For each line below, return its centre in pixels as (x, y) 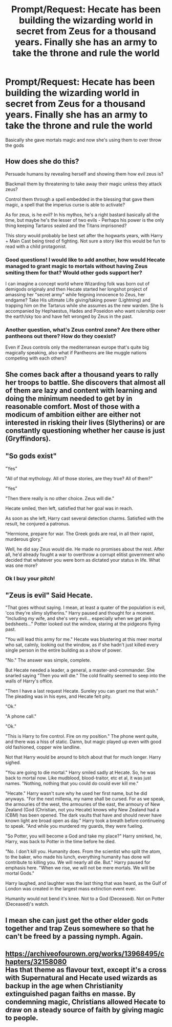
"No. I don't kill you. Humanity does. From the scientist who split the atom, (83, 851)
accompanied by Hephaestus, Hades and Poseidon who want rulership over (85, 311)
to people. (22, 1018)
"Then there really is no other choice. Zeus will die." (60, 498)
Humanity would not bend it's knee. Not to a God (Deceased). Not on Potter (85, 899)
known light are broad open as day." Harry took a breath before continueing (85, 821)
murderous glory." (24, 539)
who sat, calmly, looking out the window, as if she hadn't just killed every (82, 645)
